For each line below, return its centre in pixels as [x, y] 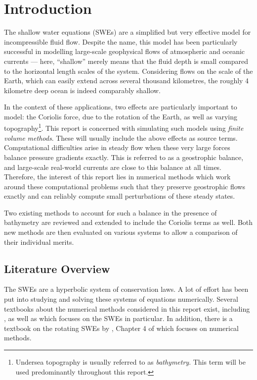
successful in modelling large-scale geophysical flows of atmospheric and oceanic [125, 51]
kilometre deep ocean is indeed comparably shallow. [82, 90]
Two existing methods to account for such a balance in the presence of [110, 212]
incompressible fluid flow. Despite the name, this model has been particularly [121, 41]
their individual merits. [39, 242]
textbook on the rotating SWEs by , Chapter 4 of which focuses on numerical [122, 328]
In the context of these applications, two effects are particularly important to [121, 107]
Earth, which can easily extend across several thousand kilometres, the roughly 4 [127, 81]
